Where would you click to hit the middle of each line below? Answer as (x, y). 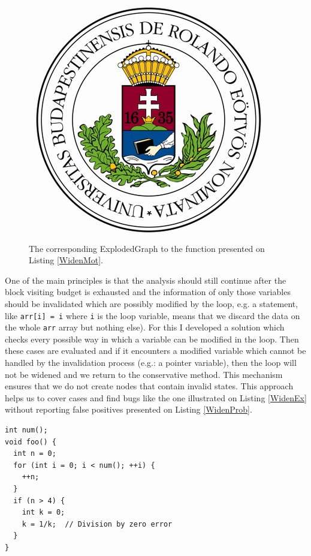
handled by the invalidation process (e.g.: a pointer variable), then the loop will (151, 363)
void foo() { (31, 442)
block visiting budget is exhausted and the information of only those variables (148, 292)
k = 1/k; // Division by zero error (97, 524)
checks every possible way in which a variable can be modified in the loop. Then (152, 339)
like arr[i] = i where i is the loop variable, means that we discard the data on (153, 315)
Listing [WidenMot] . (66, 260)
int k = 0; (43, 513)
